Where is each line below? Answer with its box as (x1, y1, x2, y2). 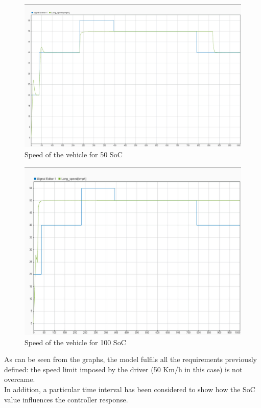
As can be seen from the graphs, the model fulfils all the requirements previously (4, 354, 257, 365)
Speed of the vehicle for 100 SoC (25, 337, 126, 347)
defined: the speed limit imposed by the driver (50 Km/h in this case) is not (4, 364, 243, 374)
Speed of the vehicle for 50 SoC (25, 149, 123, 159)
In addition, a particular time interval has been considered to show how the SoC (4, 384, 255, 395)
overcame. (4, 374, 35, 385)
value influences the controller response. (4, 394, 128, 404)
